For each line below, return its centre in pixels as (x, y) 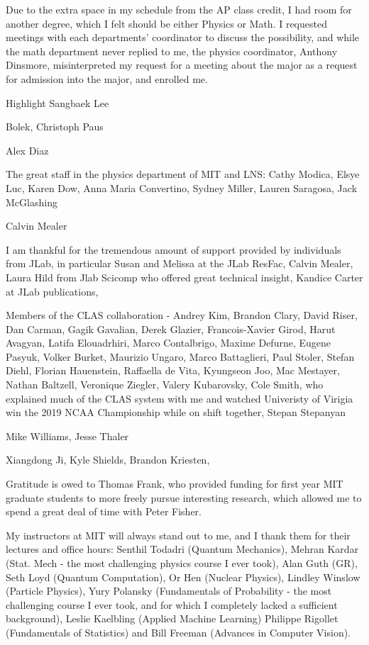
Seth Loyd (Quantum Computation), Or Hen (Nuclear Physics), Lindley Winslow (183, 577)
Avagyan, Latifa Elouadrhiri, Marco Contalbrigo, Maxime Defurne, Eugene (168, 343)
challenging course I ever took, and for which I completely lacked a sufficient (172, 604)
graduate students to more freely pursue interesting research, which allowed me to (184, 497)
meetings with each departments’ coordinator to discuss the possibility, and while (183, 37)
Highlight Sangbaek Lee (57, 102)
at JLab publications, (52, 291)
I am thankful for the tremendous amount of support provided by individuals (174, 249)
